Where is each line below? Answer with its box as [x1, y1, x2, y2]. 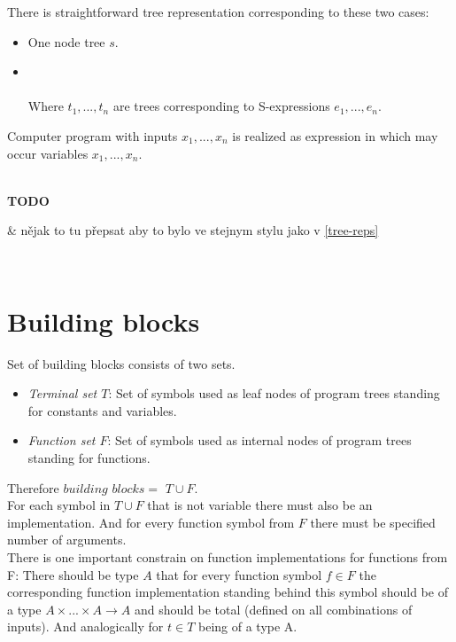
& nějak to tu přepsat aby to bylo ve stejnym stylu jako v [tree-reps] [7, 221, 379, 239]
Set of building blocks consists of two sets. [7, 354, 236, 372]
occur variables [7, 144, 89, 162]
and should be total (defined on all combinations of [134, 599, 413, 618]
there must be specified [310, 513, 436, 531]
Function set [27, 431, 96, 450]
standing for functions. [27, 449, 151, 467]
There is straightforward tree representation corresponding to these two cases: [7, 3, 429, 20]
